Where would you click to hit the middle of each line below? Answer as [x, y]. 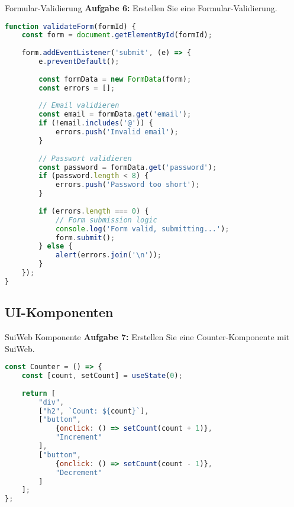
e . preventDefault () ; [79, 62]
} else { [56, 246]
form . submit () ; [85, 238]
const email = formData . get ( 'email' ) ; [115, 114]
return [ [38, 393]
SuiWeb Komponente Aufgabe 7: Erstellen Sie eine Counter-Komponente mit [147, 337]
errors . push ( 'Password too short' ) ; [127, 185]
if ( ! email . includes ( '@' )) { [96, 123]
